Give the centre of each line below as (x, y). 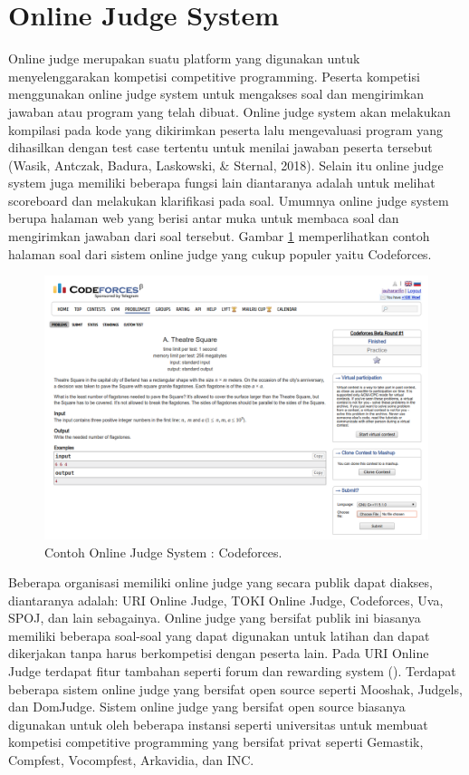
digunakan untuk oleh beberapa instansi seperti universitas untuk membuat (218, 724)
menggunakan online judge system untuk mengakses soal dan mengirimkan (216, 94)
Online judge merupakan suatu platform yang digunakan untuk (184, 58)
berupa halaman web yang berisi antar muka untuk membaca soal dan (204, 218)
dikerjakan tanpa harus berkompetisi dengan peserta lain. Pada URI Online (219, 653)
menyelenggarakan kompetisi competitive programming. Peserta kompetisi (214, 76)
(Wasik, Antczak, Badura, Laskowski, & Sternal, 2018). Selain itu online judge (226, 165)
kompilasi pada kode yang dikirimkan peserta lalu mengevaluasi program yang (225, 129)
